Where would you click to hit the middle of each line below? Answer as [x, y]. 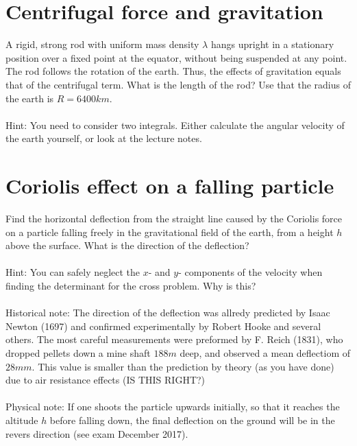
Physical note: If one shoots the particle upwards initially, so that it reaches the [173, 407]
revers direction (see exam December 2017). [97, 433]
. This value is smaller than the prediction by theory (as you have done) [183, 366]
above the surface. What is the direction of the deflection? [127, 245]
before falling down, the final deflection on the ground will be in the [192, 420]
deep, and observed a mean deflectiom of [265, 352]
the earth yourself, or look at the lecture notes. [104, 138]
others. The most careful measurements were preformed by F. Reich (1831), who [174, 339]
